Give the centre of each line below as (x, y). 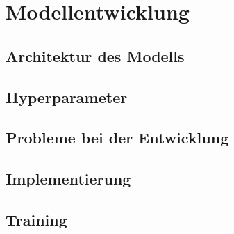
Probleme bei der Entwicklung (117, 138)
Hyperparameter (67, 96)
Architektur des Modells (95, 55)
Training (36, 219)
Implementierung (68, 179)
